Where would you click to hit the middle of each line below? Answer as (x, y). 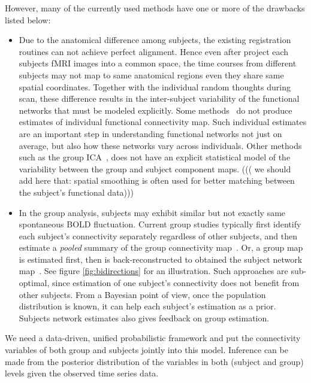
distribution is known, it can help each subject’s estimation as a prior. (147, 306)
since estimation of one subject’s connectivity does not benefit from (176, 283)
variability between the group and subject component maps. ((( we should (155, 168)
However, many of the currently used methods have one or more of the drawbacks (155, 8)
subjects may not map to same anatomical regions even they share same (151, 75)
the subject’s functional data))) (76, 192)
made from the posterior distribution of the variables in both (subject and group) (154, 361)
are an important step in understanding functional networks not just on (150, 133)
